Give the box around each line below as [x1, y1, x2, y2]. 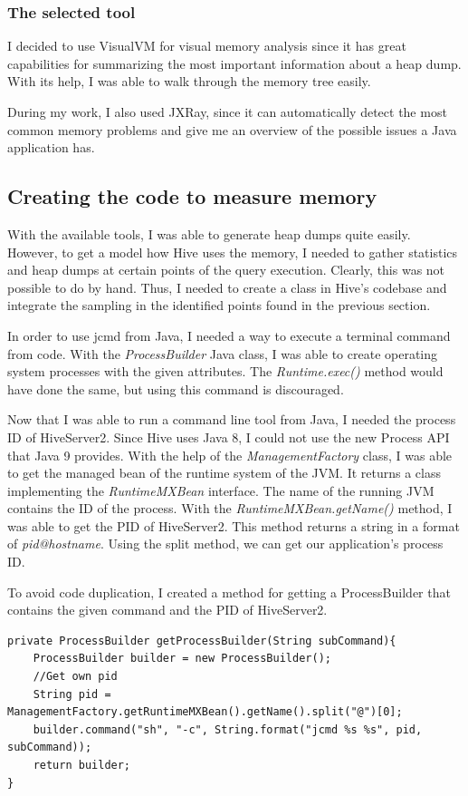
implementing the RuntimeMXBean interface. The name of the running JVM [7, 481, 435, 500]
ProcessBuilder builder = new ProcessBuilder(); [33, 652, 331, 665]
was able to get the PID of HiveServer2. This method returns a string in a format [7, 516, 460, 535]
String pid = [33, 687, 111, 701]
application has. [7, 138, 95, 157]
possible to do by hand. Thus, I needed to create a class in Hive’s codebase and [7, 277, 447, 296]
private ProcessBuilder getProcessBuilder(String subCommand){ [7, 634, 396, 647]
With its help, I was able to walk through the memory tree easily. [7, 72, 371, 91]
